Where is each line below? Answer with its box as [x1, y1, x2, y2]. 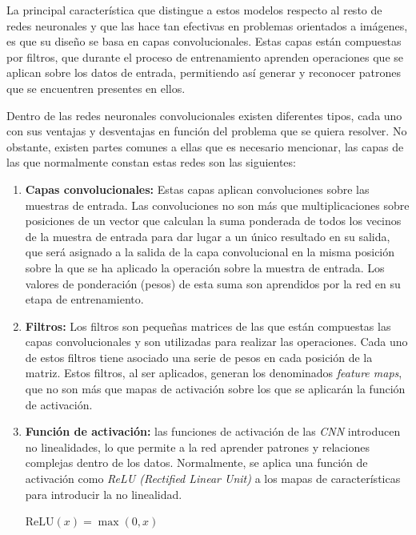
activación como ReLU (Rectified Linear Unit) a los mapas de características [25, 470, 401, 487]
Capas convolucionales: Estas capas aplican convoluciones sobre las [25, 180, 370, 197]
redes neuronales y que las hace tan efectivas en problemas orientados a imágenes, [6, 17, 408, 34]
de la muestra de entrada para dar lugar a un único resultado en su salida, [25, 227, 390, 244]
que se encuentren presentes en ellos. [6, 79, 186, 96]
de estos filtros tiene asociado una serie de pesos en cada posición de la [25, 348, 373, 365]
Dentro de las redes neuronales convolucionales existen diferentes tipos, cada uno [6, 107, 402, 123]
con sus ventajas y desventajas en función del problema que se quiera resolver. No [6, 123, 407, 139]
